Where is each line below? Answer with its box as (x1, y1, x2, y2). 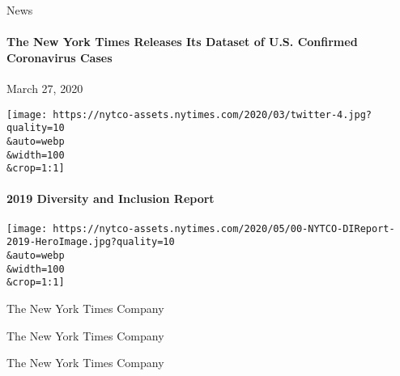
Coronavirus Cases (6, 49, 113, 65)
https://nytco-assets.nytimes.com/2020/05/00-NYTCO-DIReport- (53, 222, 395, 234)
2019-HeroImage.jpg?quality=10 (6, 236, 175, 248)
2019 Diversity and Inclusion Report (6, 190, 215, 207)
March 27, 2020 (6, 79, 83, 96)
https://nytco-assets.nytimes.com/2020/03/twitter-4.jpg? (53, 108, 372, 120)
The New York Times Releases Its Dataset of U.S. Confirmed (6, 33, 358, 50)
